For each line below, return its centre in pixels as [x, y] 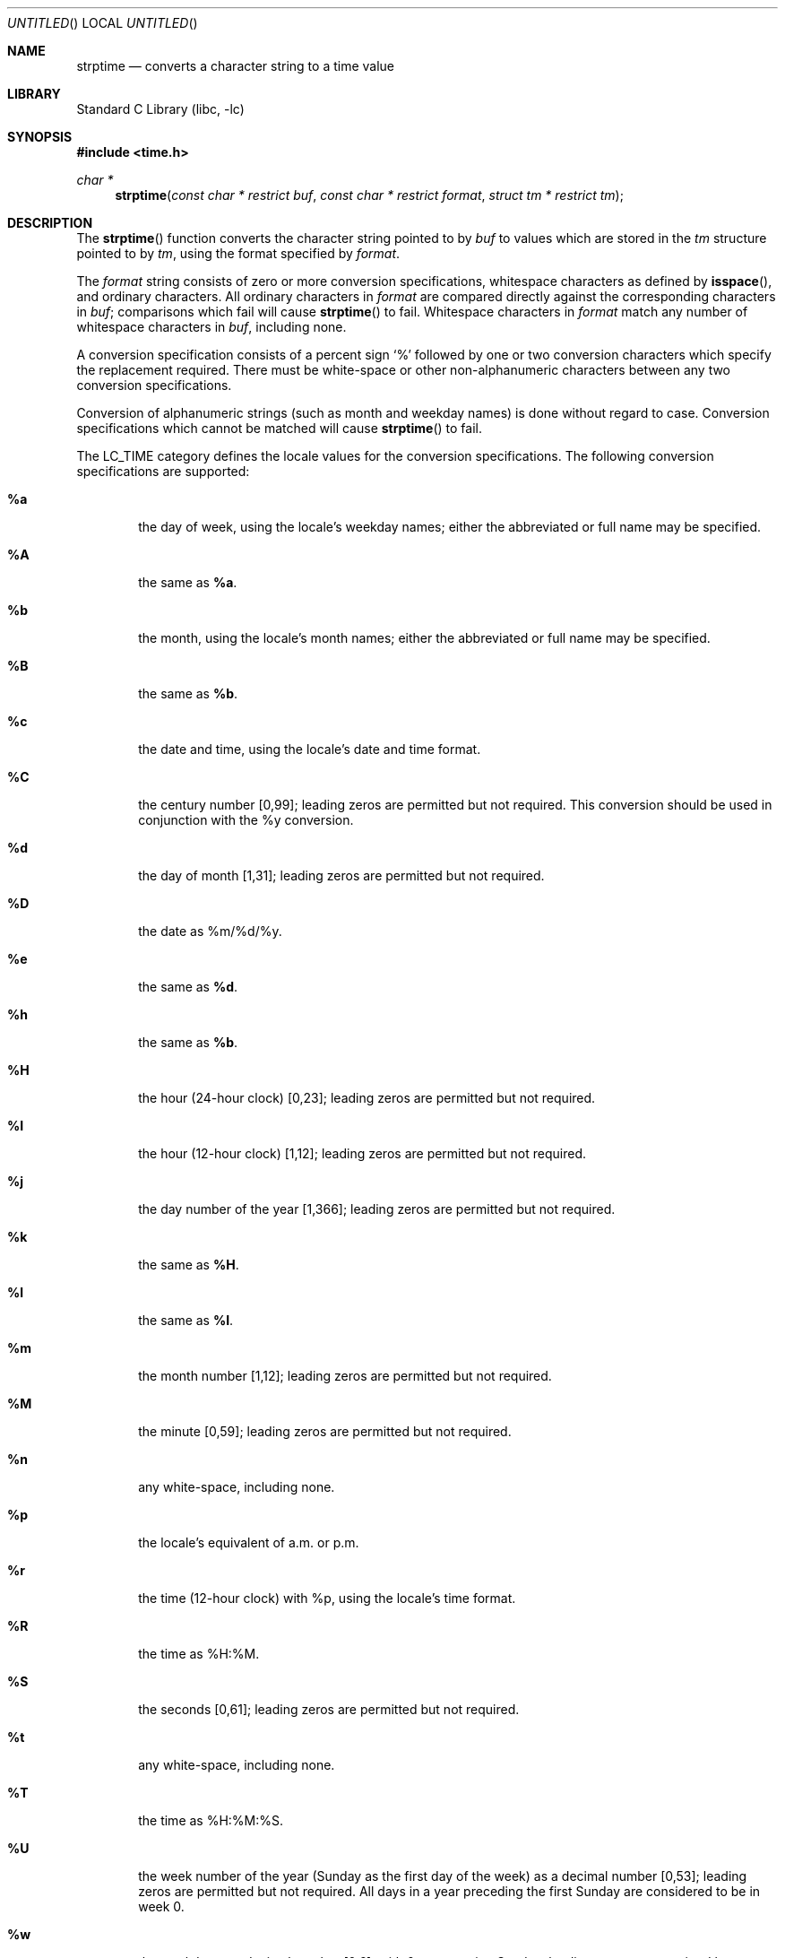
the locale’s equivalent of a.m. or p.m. [249, 1542]
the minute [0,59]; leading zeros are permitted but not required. [325, 1431]
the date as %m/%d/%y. [210, 931]
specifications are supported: [163, 471]
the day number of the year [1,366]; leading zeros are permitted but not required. [377, 1209]
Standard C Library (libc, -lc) [160, 109]
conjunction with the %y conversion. [246, 820]
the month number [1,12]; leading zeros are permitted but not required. [345, 1376]
